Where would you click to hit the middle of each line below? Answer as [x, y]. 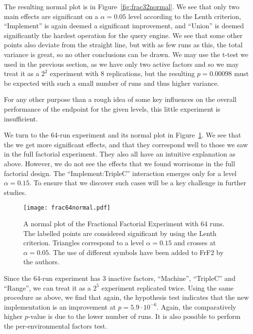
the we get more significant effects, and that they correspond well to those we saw [126, 144]
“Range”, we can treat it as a [47, 287]
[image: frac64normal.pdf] [67, 208]
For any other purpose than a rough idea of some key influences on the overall [120, 99]
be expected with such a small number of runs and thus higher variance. [112, 83]
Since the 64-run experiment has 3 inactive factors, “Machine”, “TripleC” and [120, 278]
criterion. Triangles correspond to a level [84, 243]
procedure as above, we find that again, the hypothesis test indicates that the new [126, 297]
